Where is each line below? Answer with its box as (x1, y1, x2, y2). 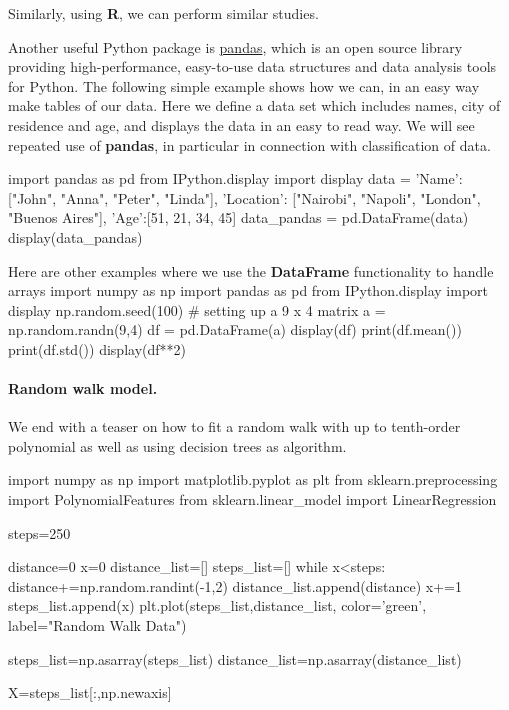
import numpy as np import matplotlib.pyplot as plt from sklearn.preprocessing (8, 469, 498, 490)
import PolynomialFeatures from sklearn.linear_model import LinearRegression (8, 489, 497, 510)
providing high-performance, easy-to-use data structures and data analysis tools (8, 56, 497, 77)
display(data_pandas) (8, 226, 143, 247)
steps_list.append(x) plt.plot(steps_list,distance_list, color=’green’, (8, 595, 427, 616)
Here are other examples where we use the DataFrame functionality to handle (8, 260, 494, 281)
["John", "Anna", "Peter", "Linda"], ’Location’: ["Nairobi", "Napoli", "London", (8, 187, 481, 208)
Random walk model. (8, 378, 158, 399)
